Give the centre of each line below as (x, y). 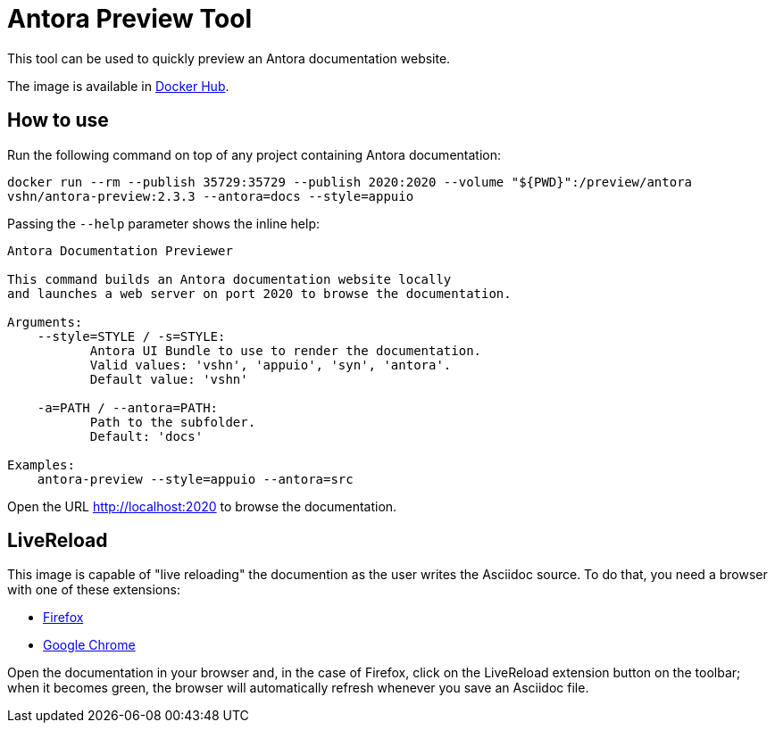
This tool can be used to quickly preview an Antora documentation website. (229, 58)
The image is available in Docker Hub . (118, 86)
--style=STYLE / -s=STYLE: (131, 336)
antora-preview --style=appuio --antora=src (195, 479)
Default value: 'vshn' (169, 379)
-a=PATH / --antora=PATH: (128, 407)
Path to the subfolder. (173, 422)
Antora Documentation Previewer (120, 250)
